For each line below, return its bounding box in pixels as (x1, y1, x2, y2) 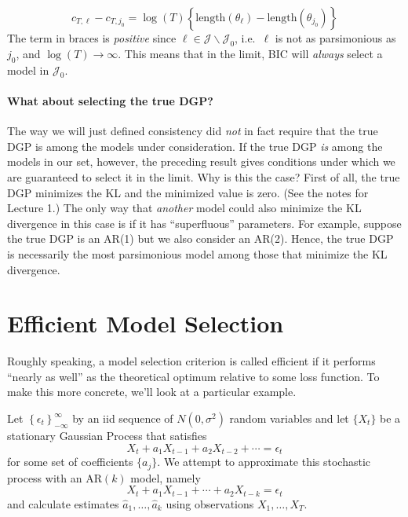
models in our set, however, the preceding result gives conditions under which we (7, 153, 395, 170)
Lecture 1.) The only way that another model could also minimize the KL (7, 200, 362, 216)
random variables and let (229, 410, 349, 427)
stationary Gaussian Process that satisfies (7, 427, 207, 444)
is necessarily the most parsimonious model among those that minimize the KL (7, 245, 388, 262)
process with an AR (7, 469, 102, 486)
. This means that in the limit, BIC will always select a (118, 45, 383, 61)
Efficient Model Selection (7, 307, 284, 339)
